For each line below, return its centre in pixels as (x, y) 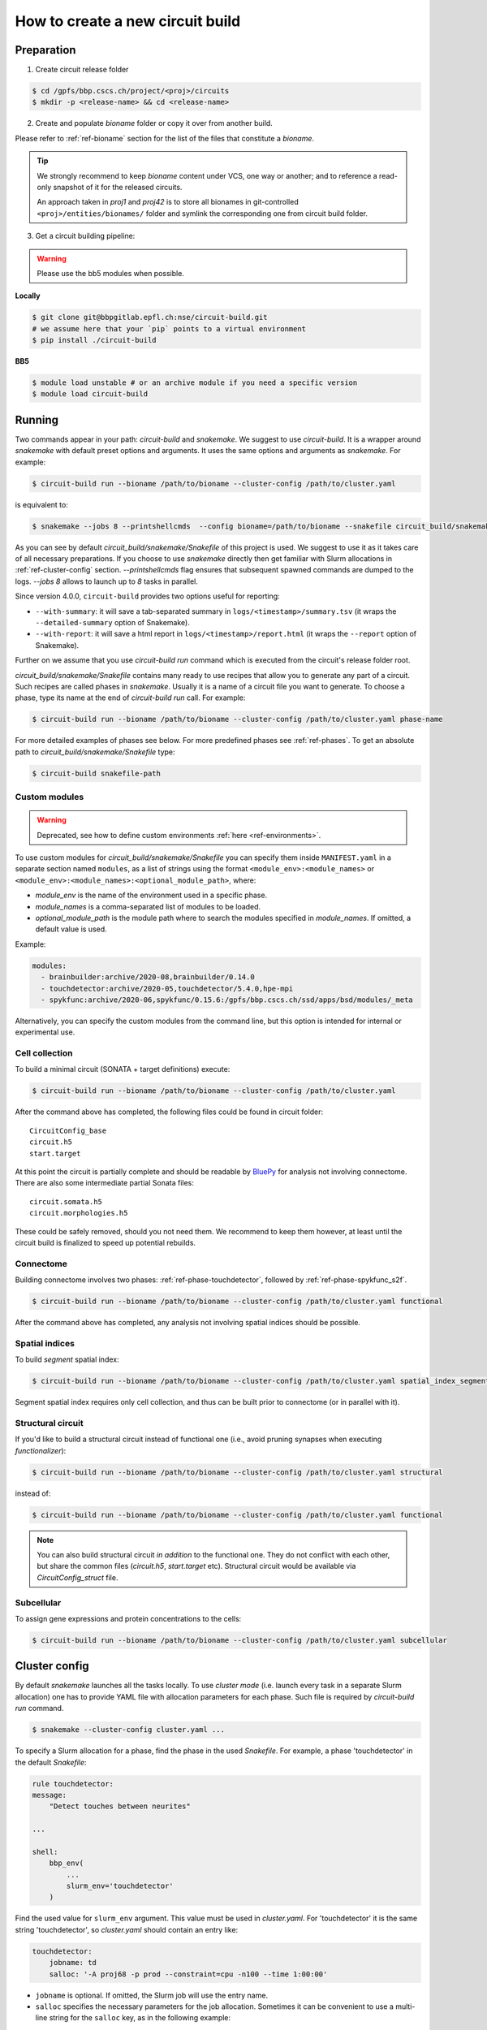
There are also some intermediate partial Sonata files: (105, 1183)
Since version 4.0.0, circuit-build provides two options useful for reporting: (147, 596)
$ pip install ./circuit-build (95, 340)
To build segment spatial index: (67, 1359)
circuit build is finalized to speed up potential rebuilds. (106, 1242)
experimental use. (45, 1032)
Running (37, 419)
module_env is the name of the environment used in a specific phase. (151, 895)
